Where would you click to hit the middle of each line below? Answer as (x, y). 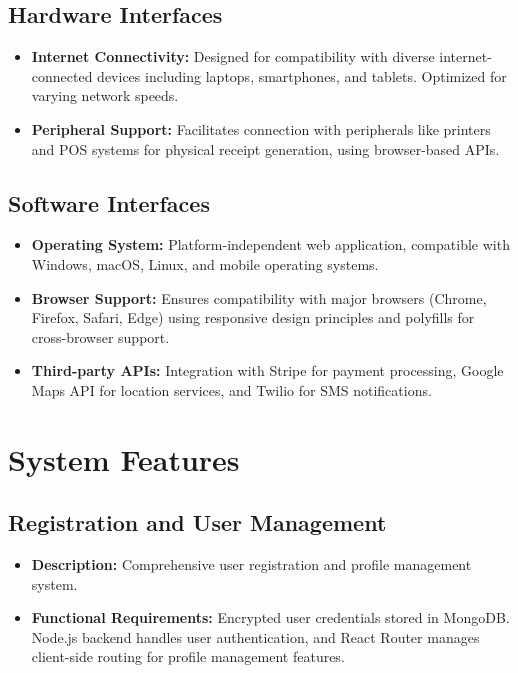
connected (62, 75)
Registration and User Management (197, 522)
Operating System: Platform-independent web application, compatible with (270, 244)
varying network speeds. (105, 95)
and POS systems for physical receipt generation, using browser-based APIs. (265, 148)
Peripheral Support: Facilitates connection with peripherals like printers (261, 128)
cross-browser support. (100, 336)
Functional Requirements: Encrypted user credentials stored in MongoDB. (270, 617)
